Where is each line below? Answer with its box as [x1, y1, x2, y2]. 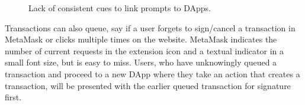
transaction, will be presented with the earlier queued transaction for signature [5, 79, 291, 91]
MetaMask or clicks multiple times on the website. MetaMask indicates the [5, 33, 277, 45]
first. [5, 91, 22, 103]
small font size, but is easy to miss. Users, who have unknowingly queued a [5, 56, 277, 68]
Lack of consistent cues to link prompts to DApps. [28, 2, 211, 14]
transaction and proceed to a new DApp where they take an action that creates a [5, 67, 300, 80]
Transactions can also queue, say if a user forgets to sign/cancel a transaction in [5, 21, 296, 34]
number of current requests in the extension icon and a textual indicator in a [5, 44, 284, 57]
